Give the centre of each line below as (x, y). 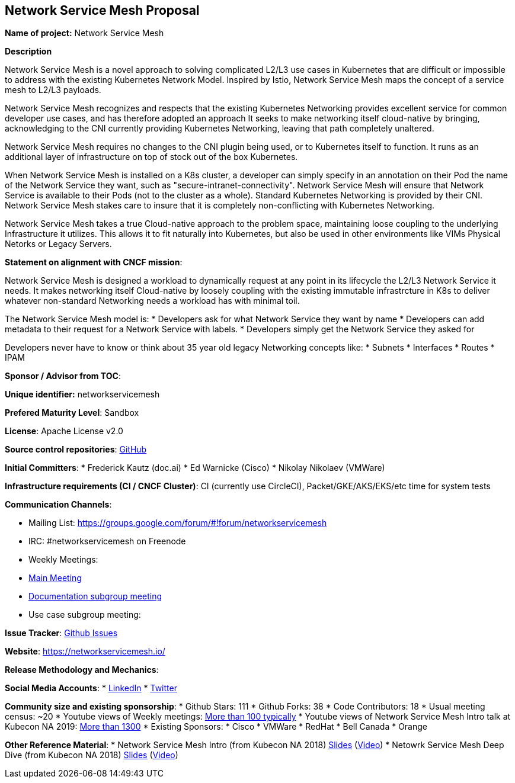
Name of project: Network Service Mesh (84, 33)
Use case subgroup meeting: (85, 615)
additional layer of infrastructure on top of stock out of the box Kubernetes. (151, 157)
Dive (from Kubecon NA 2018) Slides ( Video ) (92, 755)
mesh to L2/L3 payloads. (53, 90)
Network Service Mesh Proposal (102, 10)
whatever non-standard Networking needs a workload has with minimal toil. (152, 301)
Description (28, 52)
